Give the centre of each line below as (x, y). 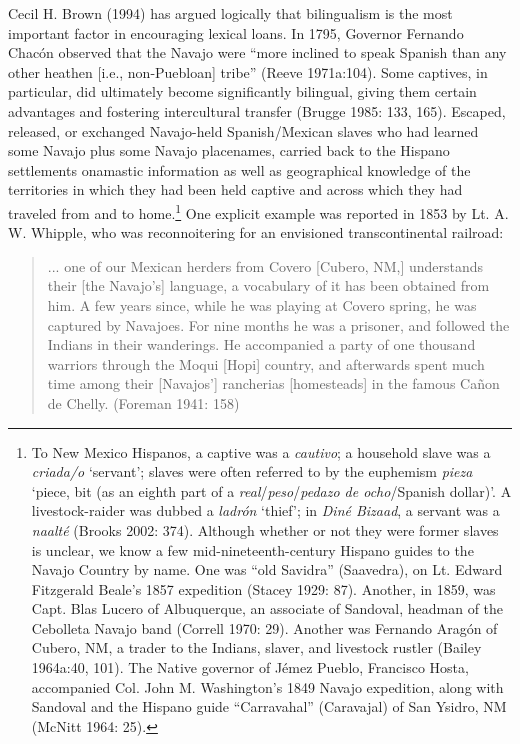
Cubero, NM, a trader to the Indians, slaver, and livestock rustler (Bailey (256, 647)
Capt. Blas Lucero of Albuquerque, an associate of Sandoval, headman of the (267, 608)
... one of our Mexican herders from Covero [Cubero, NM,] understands (265, 265)
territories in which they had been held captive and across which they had (235, 189)
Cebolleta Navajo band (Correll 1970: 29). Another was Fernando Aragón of (264, 627)
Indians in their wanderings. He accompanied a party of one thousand (261, 344)
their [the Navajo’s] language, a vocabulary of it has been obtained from (268, 285)
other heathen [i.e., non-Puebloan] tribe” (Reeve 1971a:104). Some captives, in (248, 71)
